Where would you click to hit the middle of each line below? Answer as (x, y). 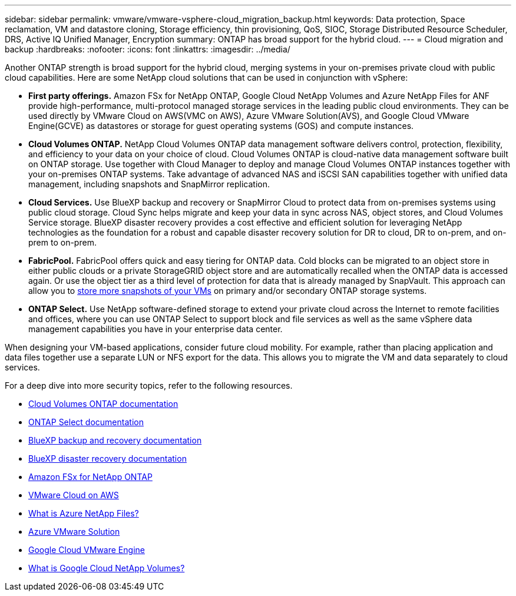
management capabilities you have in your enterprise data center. (156, 329)
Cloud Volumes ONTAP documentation (103, 404)
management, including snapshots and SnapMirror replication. (149, 184)
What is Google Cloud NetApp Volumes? (107, 568)
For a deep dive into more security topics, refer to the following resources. (149, 385)
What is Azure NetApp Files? (84, 513)
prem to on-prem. (62, 242)
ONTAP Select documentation (86, 422)
